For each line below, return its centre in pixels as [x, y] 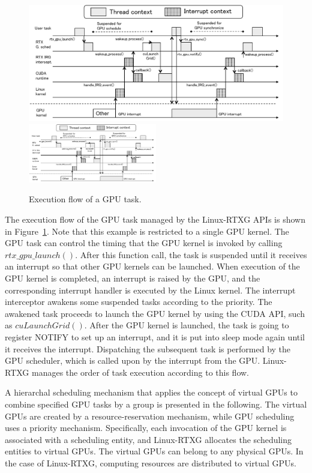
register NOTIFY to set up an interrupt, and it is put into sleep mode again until [155, 337]
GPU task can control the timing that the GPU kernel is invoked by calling [144, 243]
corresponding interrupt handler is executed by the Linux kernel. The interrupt [150, 290]
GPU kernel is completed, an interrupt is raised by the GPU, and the [133, 278]
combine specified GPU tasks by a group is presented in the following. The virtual [156, 404]
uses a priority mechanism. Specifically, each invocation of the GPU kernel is [146, 428]
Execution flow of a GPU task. [85, 199]
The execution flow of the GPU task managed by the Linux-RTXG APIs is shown [155, 219]
